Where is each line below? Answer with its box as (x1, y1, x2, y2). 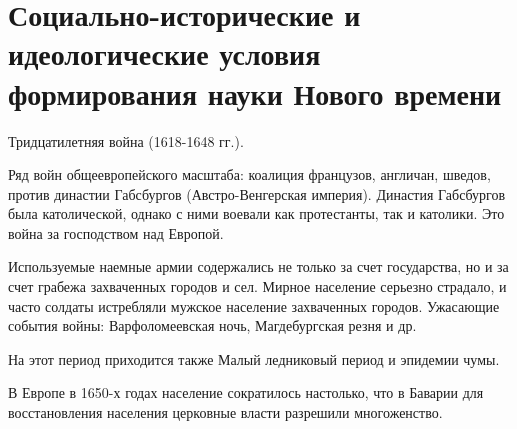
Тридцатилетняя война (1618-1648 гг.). (8, 130, 244, 151)
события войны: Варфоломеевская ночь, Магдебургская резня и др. (8, 315, 417, 336)
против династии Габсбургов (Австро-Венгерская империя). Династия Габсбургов (8, 183, 506, 204)
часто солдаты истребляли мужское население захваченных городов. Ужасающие (8, 295, 500, 316)
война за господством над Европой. (8, 222, 224, 243)
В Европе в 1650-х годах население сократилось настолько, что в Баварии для (8, 382, 484, 403)
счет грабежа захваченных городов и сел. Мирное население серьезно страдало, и (8, 276, 507, 297)
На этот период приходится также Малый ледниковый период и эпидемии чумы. (8, 348, 500, 369)
